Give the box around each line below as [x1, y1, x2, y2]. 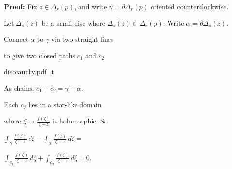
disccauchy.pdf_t [4, 66, 54, 77]
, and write [74, 1, 107, 11]
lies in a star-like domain [28, 99, 102, 109]
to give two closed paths [4, 50, 76, 60]
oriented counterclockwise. [151, 1, 229, 11]
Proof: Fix [4, 1, 37, 11]
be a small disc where [41, 17, 106, 28]
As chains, [4, 82, 34, 92]
